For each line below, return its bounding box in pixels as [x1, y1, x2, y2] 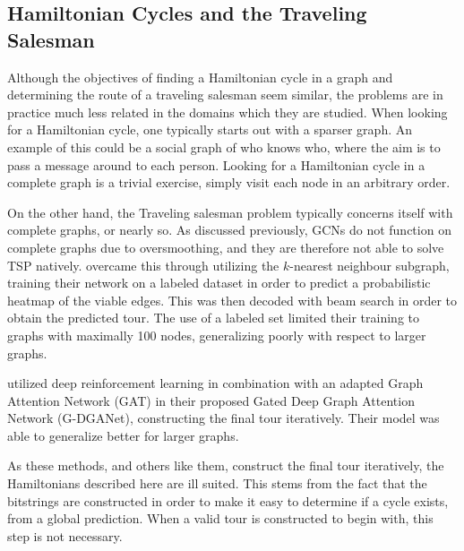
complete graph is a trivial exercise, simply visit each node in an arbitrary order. [7, 173, 451, 192]
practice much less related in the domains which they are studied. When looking [7, 102, 448, 121]
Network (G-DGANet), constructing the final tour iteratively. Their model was [7, 409, 440, 427]
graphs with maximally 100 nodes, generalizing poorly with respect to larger [7, 325, 426, 344]
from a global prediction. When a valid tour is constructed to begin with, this [7, 509, 434, 528]
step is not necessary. [7, 526, 123, 545]
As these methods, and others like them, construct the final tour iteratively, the [7, 456, 444, 475]
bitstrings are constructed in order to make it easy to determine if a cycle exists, [7, 491, 449, 510]
